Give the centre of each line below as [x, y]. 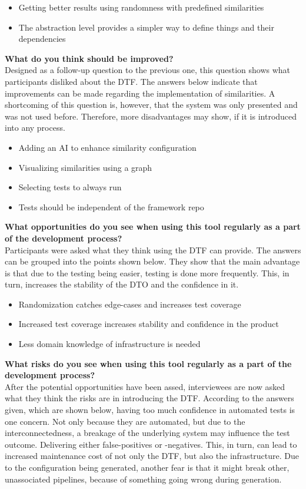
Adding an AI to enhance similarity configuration [107, 147]
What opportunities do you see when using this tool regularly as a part [153, 227]
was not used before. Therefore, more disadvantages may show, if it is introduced [151, 116]
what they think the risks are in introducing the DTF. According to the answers [149, 398]
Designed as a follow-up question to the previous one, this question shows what [148, 70]
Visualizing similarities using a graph [85, 167]
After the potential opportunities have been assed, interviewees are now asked [145, 386]
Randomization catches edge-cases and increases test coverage [130, 304]
